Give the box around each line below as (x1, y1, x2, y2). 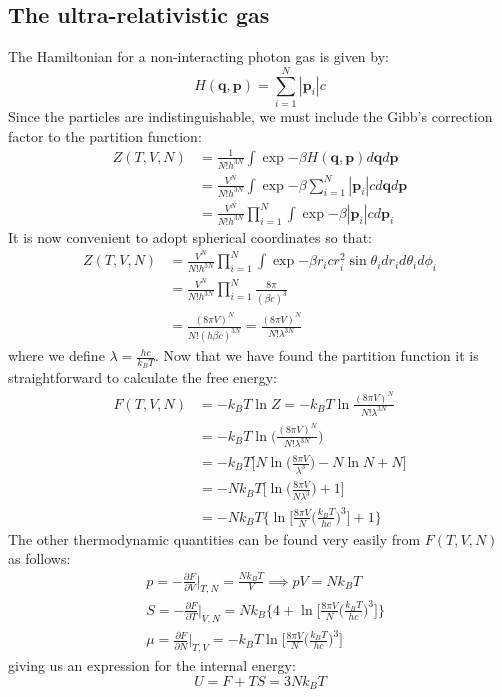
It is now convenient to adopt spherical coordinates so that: (8, 226, 372, 247)
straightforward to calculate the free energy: (8, 367, 277, 388)
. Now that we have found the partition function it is (155, 345, 479, 366)
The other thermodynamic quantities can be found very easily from (8, 528, 421, 549)
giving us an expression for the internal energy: (8, 655, 296, 676)
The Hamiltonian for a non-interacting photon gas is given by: (8, 46, 389, 67)
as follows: (8, 548, 71, 569)
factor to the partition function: (8, 125, 202, 146)
